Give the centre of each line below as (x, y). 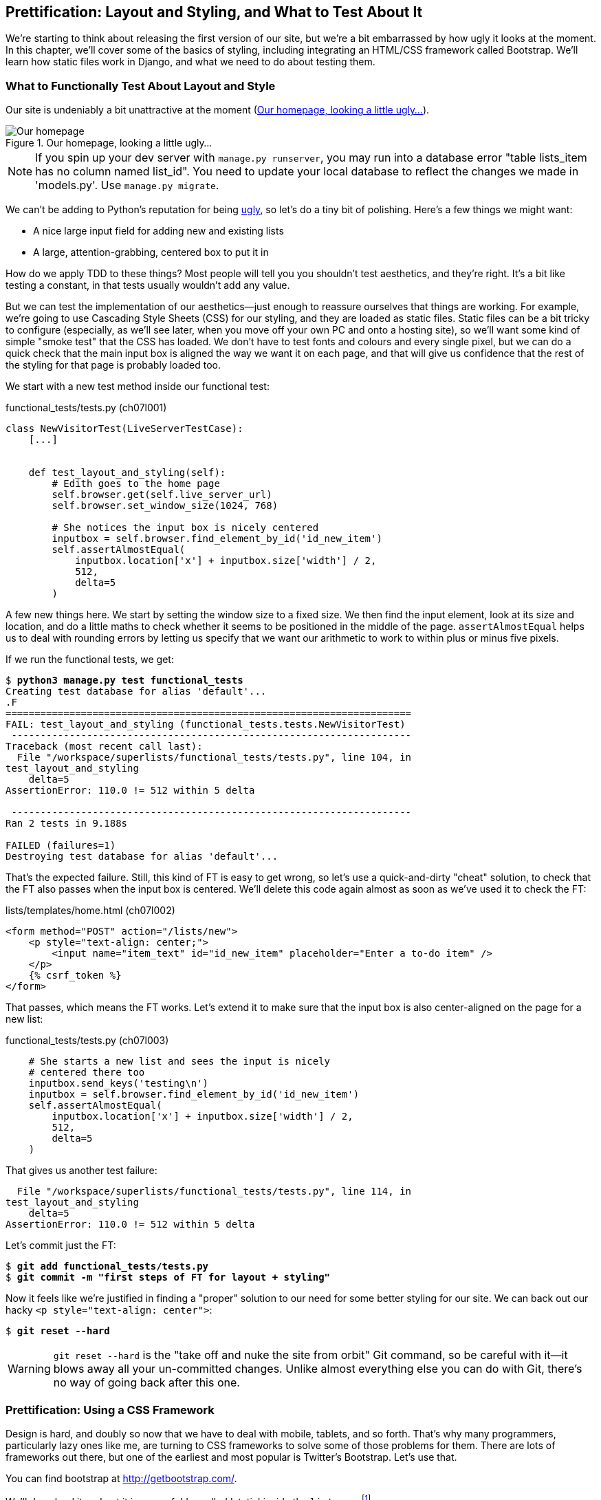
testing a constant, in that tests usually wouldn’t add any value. (148, 285)
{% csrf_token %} (75, 976)
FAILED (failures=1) (61, 846)
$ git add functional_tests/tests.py (107, 1267)
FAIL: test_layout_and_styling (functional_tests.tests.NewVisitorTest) (206, 725)
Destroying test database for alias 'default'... (142, 857)
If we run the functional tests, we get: (90, 660)
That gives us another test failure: (81, 1171)
